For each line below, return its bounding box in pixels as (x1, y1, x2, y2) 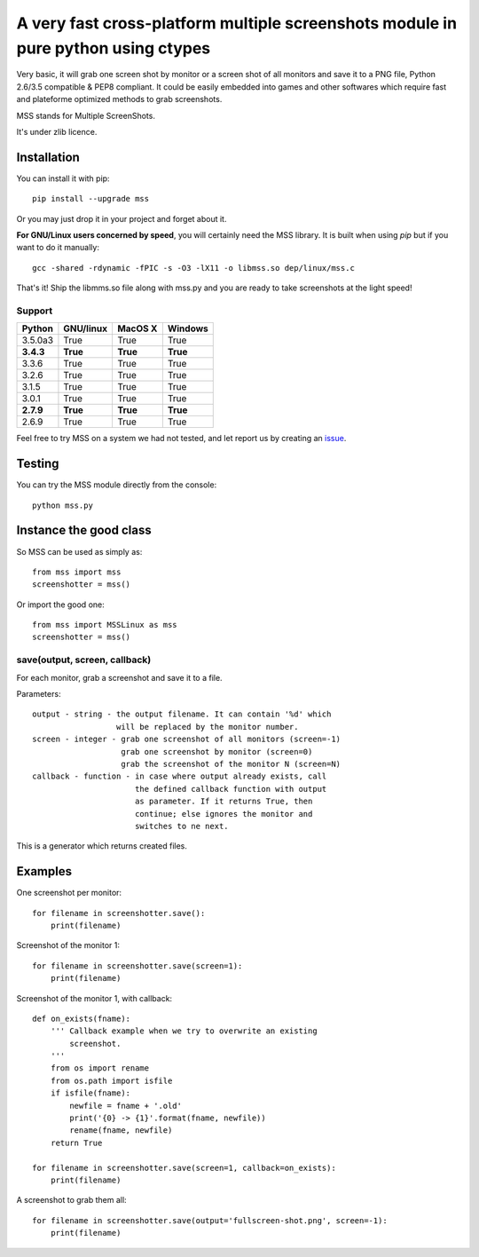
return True (50, 1137, 103, 1148)
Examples (16, 864, 73, 879)
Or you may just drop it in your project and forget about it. (16, 213, 227, 224)
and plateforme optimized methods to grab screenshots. (16, 94, 223, 105)
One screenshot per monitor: (16, 888, 122, 898)
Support (16, 304, 53, 317)
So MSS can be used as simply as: (16, 546, 143, 557)
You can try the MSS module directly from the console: (16, 479, 217, 490)
